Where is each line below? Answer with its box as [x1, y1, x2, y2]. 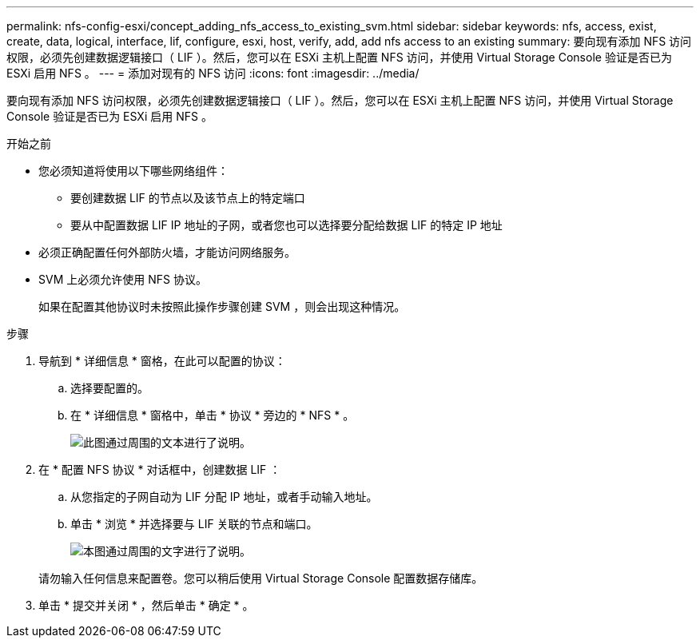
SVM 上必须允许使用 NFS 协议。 [38, 272, 207, 286]
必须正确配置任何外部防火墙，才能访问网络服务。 [38, 245, 296, 259]
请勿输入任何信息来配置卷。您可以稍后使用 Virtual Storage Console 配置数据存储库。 [38, 571, 483, 585]
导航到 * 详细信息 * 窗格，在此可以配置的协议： [38, 354, 286, 368]
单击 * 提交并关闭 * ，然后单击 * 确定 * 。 [38, 598, 254, 612]
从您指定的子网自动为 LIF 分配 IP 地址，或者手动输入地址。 [70, 490, 378, 503]
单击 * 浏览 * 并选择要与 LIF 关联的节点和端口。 [70, 517, 318, 531]
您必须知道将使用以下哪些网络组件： [38, 164, 229, 177]
